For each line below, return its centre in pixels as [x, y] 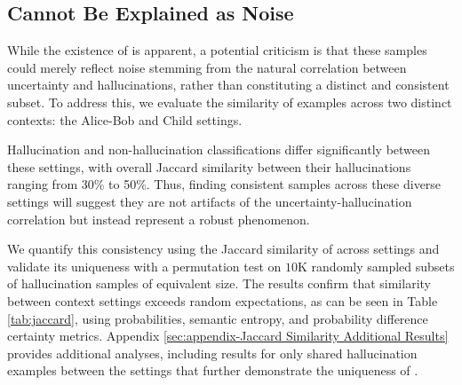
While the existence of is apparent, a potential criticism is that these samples [217, 50]
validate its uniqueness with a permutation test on [144, 266]
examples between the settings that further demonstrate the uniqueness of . [213, 370]
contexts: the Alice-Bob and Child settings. [125, 119]
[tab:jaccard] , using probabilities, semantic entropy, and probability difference [218, 318]
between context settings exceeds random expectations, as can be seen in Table [223, 300]
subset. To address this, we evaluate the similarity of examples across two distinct [230, 102]
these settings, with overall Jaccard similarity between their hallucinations [209, 166]
